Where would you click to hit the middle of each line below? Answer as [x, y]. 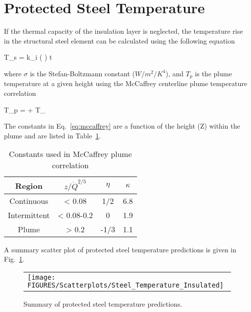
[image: [42, 278]
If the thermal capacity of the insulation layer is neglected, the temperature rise [124, 31]
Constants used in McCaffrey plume [70, 154]
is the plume [213, 73]
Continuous [29, 201]
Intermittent [29, 215]
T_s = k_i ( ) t [28, 57]
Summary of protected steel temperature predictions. [103, 304]
